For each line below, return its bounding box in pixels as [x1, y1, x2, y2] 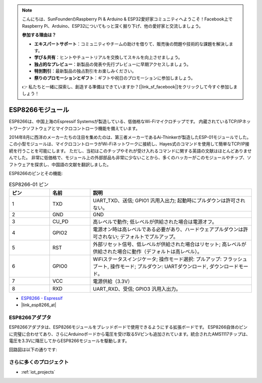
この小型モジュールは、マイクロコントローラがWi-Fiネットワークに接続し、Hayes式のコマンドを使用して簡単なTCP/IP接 [9, 141, 250, 147]
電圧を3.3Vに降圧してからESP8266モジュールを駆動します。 [9, 338, 130, 344]
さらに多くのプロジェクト [9, 359, 69, 366]
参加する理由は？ [22, 32, 56, 38]
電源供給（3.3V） [93, 278, 133, 284]
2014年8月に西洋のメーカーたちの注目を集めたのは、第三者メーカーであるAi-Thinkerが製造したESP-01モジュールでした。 [9, 134, 251, 140]
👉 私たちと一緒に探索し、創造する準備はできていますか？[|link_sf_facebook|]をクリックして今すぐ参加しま [22, 84, 238, 89]
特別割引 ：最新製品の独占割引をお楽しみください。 [34, 68, 136, 74]
